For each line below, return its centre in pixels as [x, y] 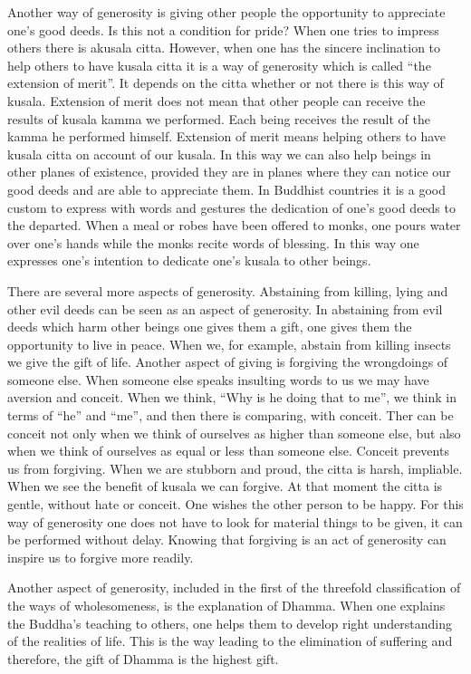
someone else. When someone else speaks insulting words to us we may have [218, 379]
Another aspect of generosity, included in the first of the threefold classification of [234, 587]
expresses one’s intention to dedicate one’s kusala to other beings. [189, 260]
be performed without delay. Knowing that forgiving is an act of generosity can [227, 539]
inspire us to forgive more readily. [101, 557]
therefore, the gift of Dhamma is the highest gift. [143, 658]
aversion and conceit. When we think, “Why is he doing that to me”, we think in [232, 397]
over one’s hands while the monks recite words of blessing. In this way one [213, 242]
